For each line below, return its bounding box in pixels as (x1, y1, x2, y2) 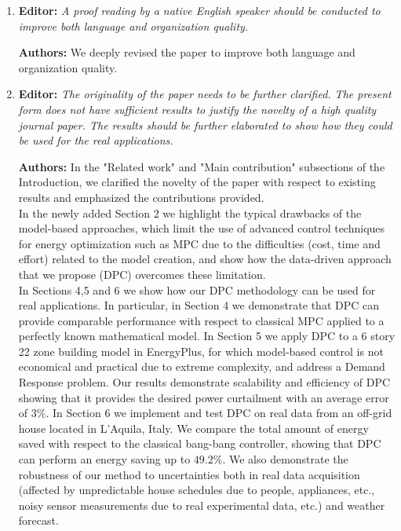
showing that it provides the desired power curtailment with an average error (18, 389, 389, 405)
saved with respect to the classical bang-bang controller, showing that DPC (18, 435, 381, 452)
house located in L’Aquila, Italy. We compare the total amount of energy (18, 419, 369, 436)
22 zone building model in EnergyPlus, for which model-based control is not (18, 342, 384, 359)
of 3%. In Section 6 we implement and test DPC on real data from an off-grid (18, 405, 392, 421)
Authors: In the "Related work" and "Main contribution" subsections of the (18, 158, 385, 174)
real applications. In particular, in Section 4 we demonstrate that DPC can (18, 297, 380, 313)
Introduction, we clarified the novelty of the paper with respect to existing (18, 174, 376, 190)
